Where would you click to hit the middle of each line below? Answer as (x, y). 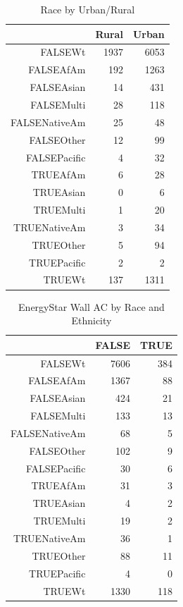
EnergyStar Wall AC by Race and (91, 306)
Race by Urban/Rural (88, 9)
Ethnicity (91, 320)
